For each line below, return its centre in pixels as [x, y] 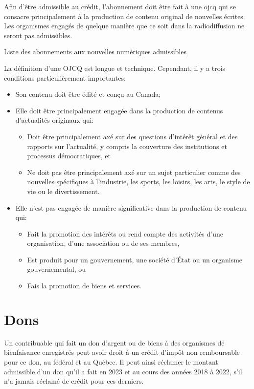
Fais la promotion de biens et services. [84, 286]
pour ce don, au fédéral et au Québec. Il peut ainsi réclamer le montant [111, 361]
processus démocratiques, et [69, 156]
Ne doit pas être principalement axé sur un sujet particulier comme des [134, 172]
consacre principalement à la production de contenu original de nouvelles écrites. [125, 16]
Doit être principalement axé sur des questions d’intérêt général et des [132, 136]
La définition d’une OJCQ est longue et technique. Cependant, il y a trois [115, 68]
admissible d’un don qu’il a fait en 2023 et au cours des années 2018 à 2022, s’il [123, 371]
